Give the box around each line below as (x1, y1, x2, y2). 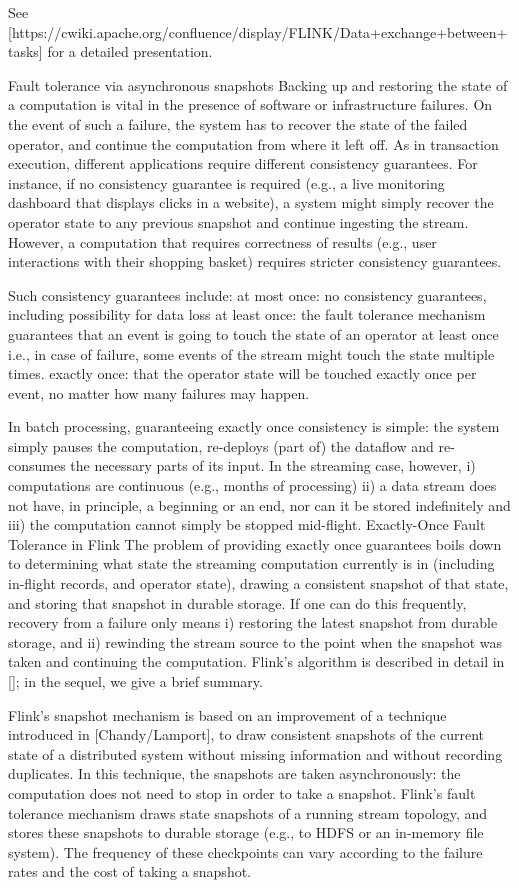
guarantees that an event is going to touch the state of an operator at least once (8, 323, 499, 344)
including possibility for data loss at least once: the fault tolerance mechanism (8, 304, 486, 325)
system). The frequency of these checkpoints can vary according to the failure (8, 841, 483, 862)
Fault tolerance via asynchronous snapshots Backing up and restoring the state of (8, 74, 508, 95)
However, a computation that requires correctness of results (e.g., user (8, 231, 437, 252)
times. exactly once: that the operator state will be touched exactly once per (8, 363, 477, 384)
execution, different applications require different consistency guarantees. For (8, 153, 478, 174)
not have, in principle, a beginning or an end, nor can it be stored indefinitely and (8, 494, 511, 515)
